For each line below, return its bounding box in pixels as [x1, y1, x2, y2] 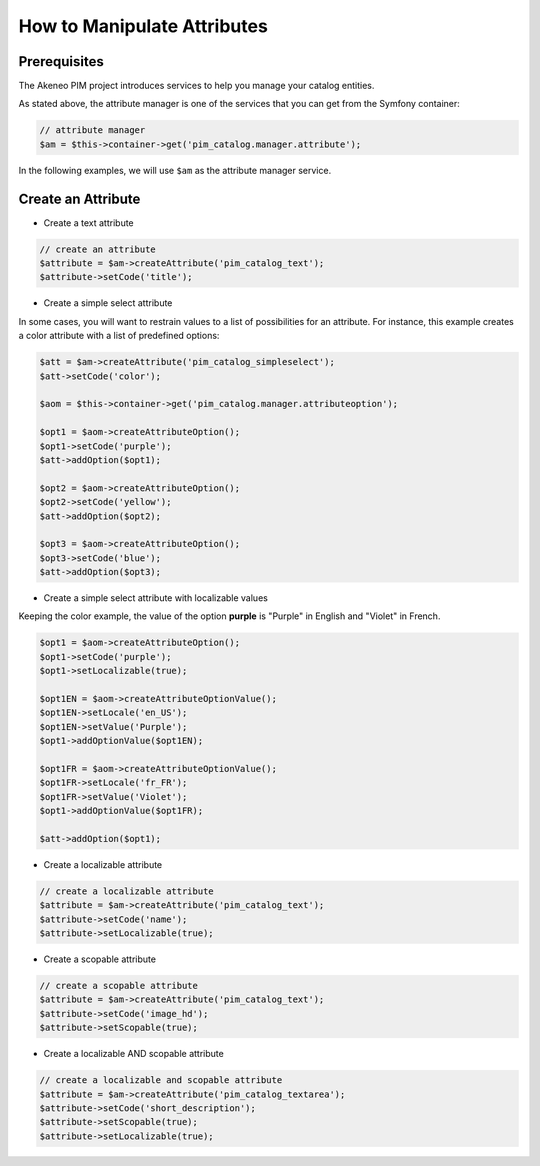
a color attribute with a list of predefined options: [18, 330, 220, 342]
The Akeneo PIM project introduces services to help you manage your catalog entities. [18, 80, 375, 92]
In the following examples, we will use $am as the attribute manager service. [18, 164, 332, 176]
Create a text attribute [43, 216, 134, 229]
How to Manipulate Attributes [18, 15, 269, 37]
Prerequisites [18, 53, 104, 70]
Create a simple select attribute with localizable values [43, 592, 269, 604]
